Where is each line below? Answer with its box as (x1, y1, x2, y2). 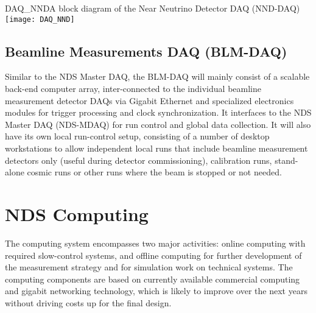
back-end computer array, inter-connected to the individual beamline (5, 82, 261, 95)
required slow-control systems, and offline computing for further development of (5, 248, 302, 261)
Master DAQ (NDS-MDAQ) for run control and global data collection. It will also (5, 118, 311, 130)
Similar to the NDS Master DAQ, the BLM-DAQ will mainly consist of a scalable (5, 70, 310, 83)
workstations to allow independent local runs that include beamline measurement (5, 142, 308, 155)
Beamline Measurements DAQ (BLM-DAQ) (5, 41, 287, 60)
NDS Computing (5, 201, 149, 226)
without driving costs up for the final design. (5, 296, 172, 309)
